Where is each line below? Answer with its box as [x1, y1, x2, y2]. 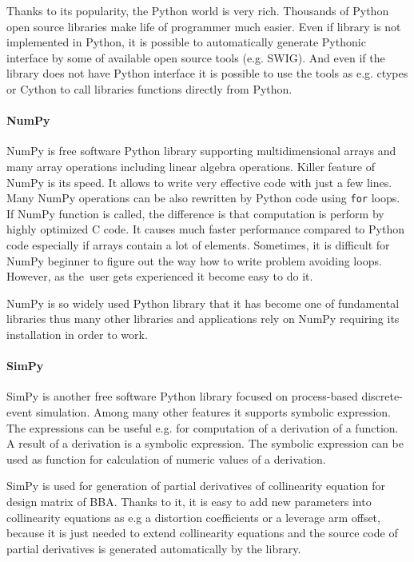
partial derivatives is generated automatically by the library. [6, 540, 301, 556]
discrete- [361, 388, 403, 405]
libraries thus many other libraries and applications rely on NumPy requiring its [6, 310, 400, 327]
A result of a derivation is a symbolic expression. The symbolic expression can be [6, 435, 404, 452]
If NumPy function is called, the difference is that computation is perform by [6, 205, 384, 221]
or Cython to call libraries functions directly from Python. [6, 80, 293, 97]
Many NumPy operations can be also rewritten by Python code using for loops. [6, 189, 400, 206]
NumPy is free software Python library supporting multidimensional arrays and [6, 142, 396, 159]
